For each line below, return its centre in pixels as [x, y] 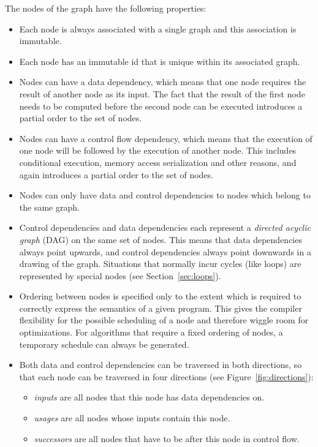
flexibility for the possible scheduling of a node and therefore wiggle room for [164, 320]
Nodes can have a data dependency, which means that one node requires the [163, 82]
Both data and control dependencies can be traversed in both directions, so [161, 365]
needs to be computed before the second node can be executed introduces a [161, 106]
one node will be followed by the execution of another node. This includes [158, 150]
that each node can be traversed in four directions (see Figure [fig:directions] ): [166, 376]
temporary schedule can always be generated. [104, 344]
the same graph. [49, 207]
